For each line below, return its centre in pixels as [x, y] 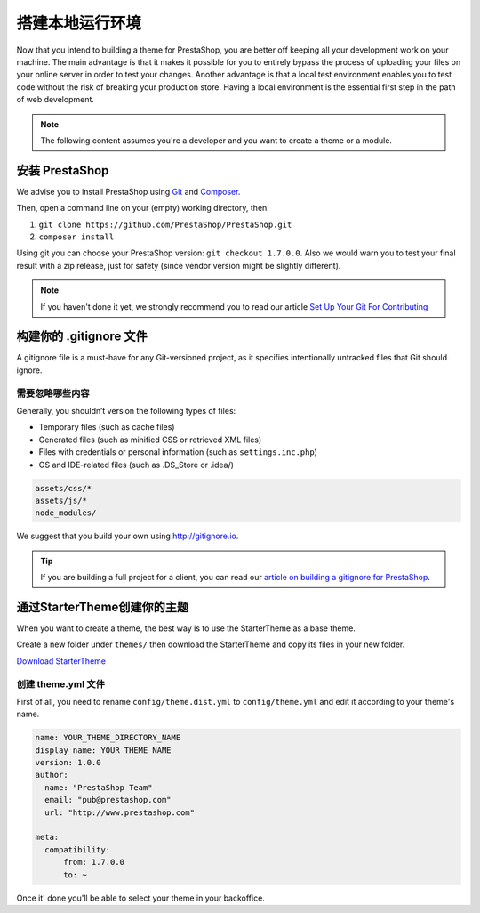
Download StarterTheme [61, 661]
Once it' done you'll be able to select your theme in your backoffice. [141, 898]
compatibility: [78, 849]
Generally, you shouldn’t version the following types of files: [126, 410]
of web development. [56, 100]
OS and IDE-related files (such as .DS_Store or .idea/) [136, 465]
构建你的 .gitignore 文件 [82, 337]
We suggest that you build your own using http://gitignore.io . [128, 536]
